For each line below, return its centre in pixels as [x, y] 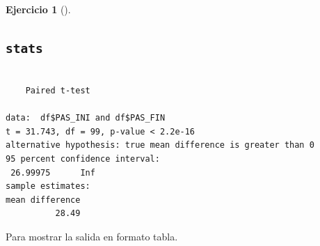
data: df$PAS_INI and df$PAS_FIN [86, 118]
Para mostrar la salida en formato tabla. [92, 236]
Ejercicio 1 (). [38, 9]
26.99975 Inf [53, 172]
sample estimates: [48, 186]
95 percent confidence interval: [83, 159]
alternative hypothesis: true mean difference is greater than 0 [160, 145]
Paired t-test [58, 90]
